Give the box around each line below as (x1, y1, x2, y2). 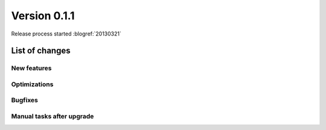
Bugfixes (11, 96, 39, 105)
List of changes (11, 46, 71, 56)
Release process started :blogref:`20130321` (11, 30, 122, 37)
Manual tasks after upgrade (11, 112, 94, 120)
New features (11, 64, 52, 72)
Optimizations (11, 80, 54, 88)
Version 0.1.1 (11, 9, 75, 22)
